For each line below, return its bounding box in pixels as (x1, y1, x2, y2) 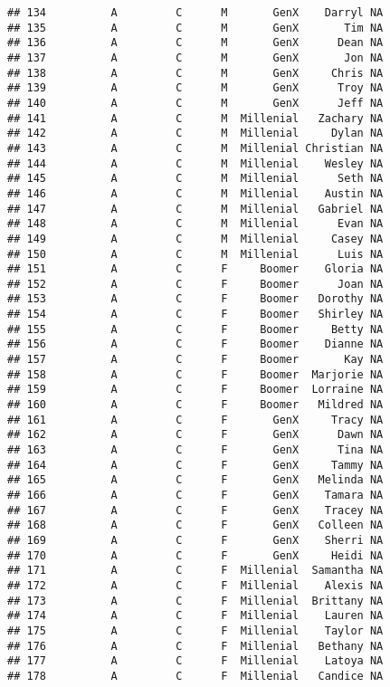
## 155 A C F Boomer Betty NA (7, 322, 384, 336)
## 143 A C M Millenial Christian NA (7, 141, 384, 155)
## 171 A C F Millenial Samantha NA (7, 564, 384, 577)
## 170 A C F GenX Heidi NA (7, 549, 384, 562)
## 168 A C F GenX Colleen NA (7, 519, 384, 532)
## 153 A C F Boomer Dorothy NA (7, 292, 384, 306)
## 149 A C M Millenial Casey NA (7, 232, 384, 245)
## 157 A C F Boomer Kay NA (7, 353, 384, 367)
